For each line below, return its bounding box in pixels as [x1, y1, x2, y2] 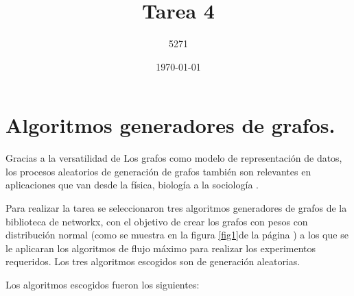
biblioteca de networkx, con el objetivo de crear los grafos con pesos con [5, 214, 308, 228]
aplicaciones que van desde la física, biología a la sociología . [5, 177, 259, 192]
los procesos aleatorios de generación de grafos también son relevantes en [5, 164, 311, 178]
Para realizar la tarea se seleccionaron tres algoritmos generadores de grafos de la [5, 201, 347, 215]
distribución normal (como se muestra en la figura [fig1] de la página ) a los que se [5, 227, 349, 242]
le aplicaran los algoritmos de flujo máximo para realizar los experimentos [5, 241, 316, 255]
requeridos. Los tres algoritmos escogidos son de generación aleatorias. [5, 254, 300, 269]
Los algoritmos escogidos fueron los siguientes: [5, 277, 200, 291]
